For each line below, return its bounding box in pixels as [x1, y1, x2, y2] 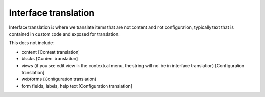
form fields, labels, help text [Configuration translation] [21, 83, 132, 89]
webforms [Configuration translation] [21, 76, 97, 82]
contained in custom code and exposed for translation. [9, 31, 120, 37]
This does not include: [9, 40, 54, 46]
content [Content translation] [21, 49, 80, 55]
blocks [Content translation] [21, 56, 78, 62]
